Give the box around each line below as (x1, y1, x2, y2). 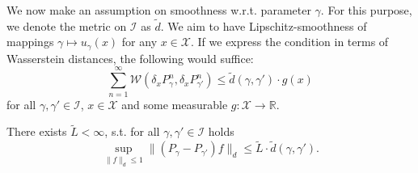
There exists (6, 123, 67, 140)
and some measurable (121, 95, 228, 112)
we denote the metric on (6, 17, 127, 34)
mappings (6, 33, 54, 50)
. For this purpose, (320, 2, 412, 18)
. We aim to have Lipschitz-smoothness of (160, 17, 367, 34)
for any (121, 33, 158, 50)
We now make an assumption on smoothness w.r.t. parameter (6, 2, 311, 18)
